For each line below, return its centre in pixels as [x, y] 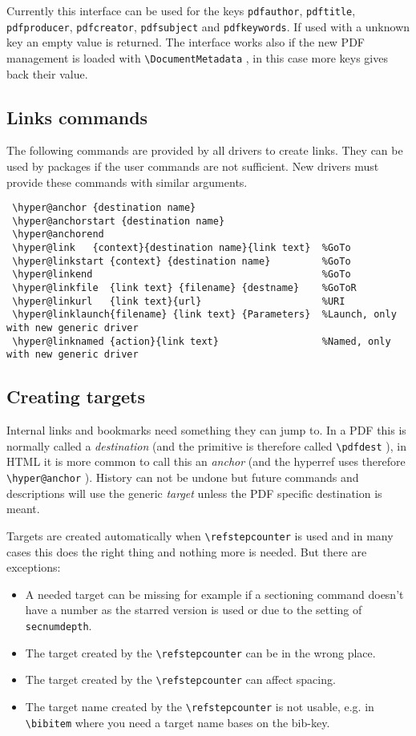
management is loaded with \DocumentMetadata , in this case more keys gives [197, 57]
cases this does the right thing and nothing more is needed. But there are [187, 551]
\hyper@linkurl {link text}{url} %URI [179, 301]
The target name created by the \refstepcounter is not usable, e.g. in [200, 706]
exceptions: [34, 567]
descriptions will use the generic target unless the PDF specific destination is [194, 493]
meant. [23, 509]
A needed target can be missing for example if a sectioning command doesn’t [214, 594]
